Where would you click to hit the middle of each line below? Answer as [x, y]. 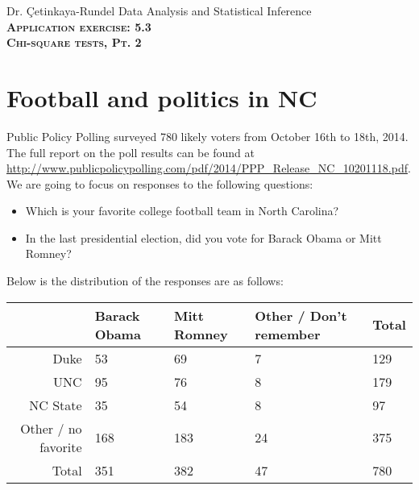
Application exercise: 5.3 [79, 26]
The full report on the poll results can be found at [131, 152]
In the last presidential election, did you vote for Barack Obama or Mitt [203, 237]
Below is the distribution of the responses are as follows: [145, 281]
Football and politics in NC [162, 97]
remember [288, 334]
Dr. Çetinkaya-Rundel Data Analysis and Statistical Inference [159, 10]
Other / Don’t [301, 315]
